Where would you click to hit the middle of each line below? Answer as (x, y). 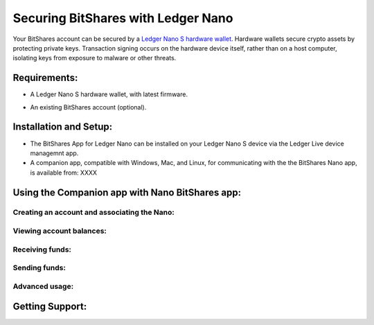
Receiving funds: (42, 249)
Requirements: (45, 78)
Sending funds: (39, 268)
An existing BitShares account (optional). (88, 107)
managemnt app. (54, 153)
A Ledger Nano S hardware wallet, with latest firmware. (109, 94)
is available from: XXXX (63, 173)
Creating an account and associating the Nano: (93, 213)
